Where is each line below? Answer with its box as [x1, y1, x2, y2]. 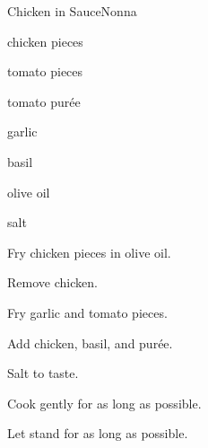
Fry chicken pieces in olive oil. [7, 242, 171, 261]
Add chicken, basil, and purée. [7, 333, 173, 352]
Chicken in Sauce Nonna [7, 2, 137, 20]
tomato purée [7, 92, 81, 110]
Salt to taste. [7, 364, 79, 382]
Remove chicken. [7, 273, 98, 292]
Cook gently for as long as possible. [7, 393, 202, 412]
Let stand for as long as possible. [7, 424, 188, 443]
